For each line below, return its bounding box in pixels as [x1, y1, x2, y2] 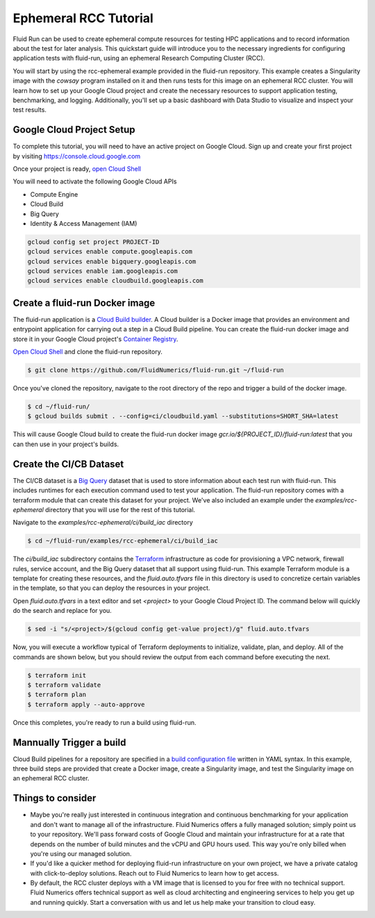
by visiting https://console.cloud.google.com [12, 151, 141, 160]
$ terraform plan [27, 691, 87, 698]
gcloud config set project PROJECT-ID [27, 238, 160, 246]
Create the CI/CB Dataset [12, 458, 124, 470]
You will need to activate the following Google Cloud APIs [12, 177, 177, 186]
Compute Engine [30, 190, 78, 198]
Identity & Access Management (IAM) [30, 219, 137, 227]
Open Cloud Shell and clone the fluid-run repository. [12, 347, 162, 356]
